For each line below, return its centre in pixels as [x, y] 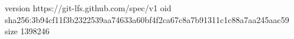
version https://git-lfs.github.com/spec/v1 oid [88, 8]
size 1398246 [27, 31]
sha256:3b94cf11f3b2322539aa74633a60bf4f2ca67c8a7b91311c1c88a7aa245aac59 [147, 19]
